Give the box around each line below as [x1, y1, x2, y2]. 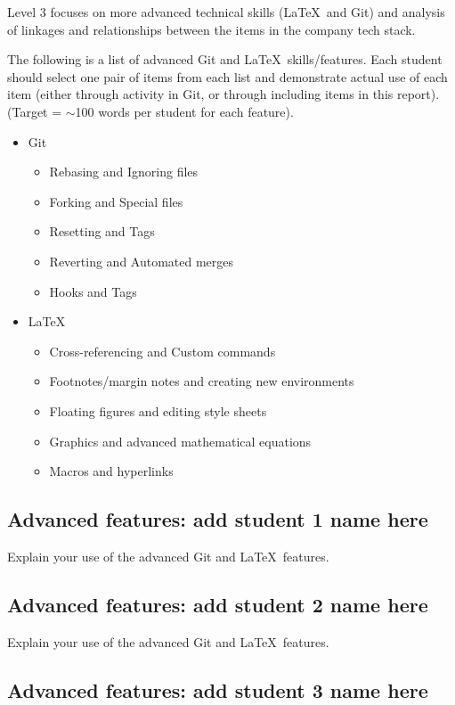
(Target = [7, 102, 62, 120]
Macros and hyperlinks [49, 462, 174, 480]
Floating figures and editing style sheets [49, 401, 267, 420]
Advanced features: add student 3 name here [7, 676, 428, 703]
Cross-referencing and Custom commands [49, 341, 276, 360]
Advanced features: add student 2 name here [7, 590, 428, 618]
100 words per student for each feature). [75, 102, 294, 120]
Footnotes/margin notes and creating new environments [49, 372, 354, 390]
